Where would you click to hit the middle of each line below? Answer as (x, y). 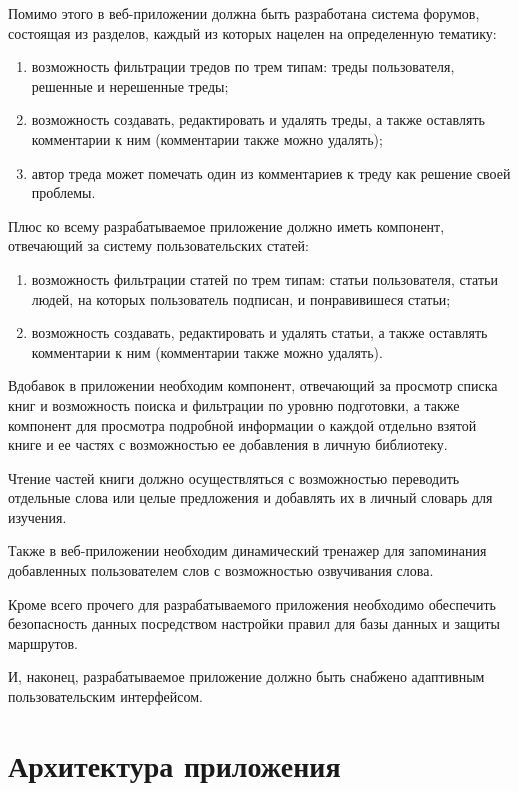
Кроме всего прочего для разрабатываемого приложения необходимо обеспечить (252, 603)
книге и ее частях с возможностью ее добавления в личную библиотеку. (228, 444)
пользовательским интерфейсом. (105, 696)
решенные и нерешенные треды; (130, 85)
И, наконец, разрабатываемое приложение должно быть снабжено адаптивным (246, 676)
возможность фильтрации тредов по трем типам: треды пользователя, (243, 66)
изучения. (37, 516)
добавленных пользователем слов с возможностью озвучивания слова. (221, 570)
